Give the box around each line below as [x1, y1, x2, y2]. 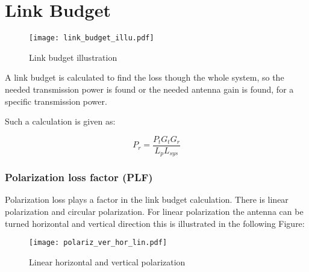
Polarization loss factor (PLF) [5, 170, 153, 185]
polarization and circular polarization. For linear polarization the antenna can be [5, 205, 304, 218]
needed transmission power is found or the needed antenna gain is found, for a [5, 82, 294, 95]
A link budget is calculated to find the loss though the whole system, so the [5, 71, 284, 84]
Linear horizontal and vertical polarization [29, 255, 186, 268]
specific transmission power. [5, 94, 107, 107]
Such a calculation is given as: [5, 115, 116, 128]
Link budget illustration [29, 51, 117, 63]
